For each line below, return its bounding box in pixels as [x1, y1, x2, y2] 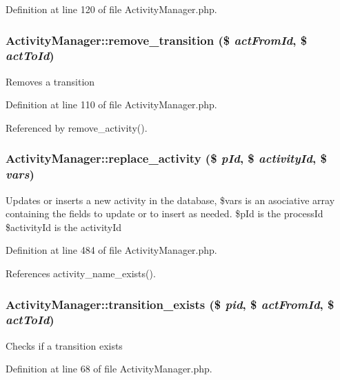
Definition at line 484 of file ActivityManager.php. [6, 243, 217, 257]
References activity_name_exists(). [6, 266, 156, 281]
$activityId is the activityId [6, 219, 122, 234]
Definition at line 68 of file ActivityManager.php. [6, 361, 212, 376]
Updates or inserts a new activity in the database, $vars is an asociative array [6, 192, 335, 207]
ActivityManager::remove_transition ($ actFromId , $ [6, 31, 308, 48]
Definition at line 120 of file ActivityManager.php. [6, 2, 217, 16]
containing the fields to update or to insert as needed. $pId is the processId [6, 206, 323, 221]
